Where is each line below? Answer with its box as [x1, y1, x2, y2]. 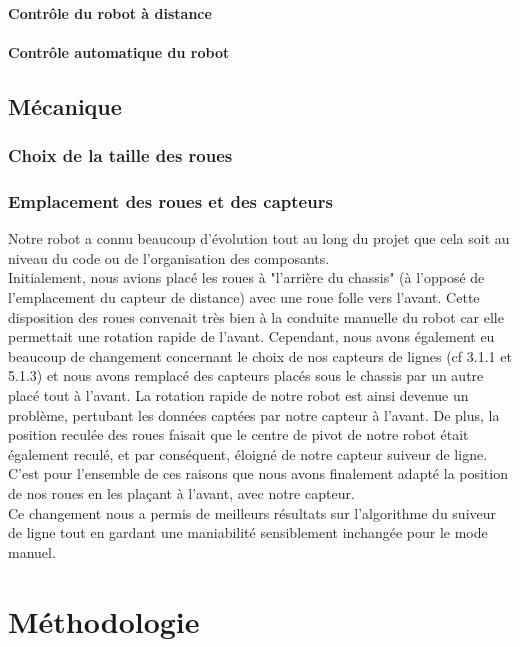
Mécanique [8, 90, 122, 121]
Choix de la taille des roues [8, 143, 233, 168]
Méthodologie [8, 600, 200, 641]
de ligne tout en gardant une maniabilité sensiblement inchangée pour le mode [8, 522, 488, 543]
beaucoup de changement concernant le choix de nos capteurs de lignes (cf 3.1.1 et [8, 345, 512, 366]
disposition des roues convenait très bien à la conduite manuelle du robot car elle [8, 306, 504, 327]
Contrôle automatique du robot [8, 41, 230, 62]
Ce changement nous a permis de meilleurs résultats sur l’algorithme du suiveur [8, 502, 497, 523]
